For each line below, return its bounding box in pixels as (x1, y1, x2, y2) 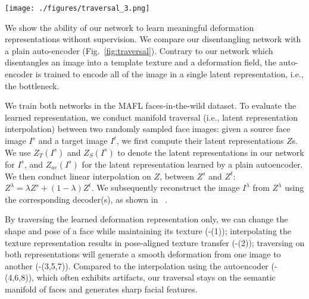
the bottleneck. (5, 79, 60, 92)
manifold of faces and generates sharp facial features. (5, 282, 198, 295)
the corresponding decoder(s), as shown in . (5, 193, 168, 205)
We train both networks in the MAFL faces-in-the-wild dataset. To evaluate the (5, 99, 296, 112)
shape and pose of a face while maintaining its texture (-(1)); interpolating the (5, 224, 291, 237)
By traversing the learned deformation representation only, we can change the (5, 213, 288, 225)
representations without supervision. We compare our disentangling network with (5, 33, 301, 45)
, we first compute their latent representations (116, 134, 284, 146)
